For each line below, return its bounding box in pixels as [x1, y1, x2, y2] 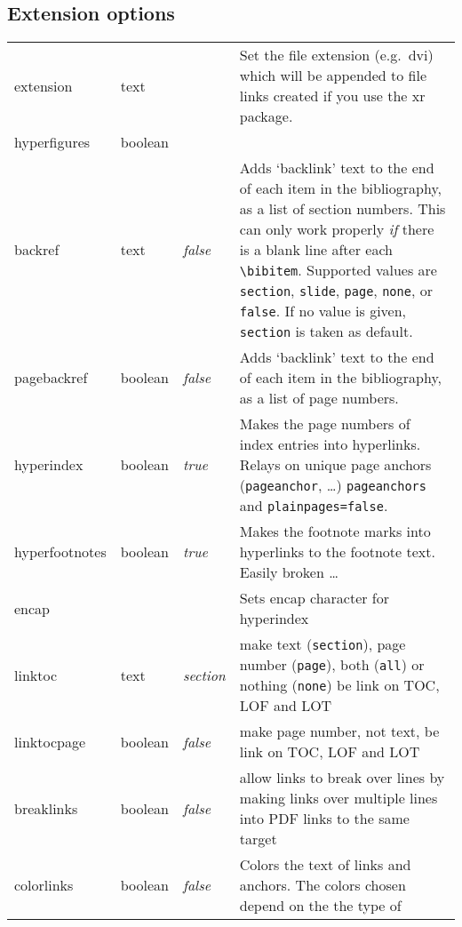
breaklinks [14, 797, 78, 819]
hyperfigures [14, 132, 91, 153]
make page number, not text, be [239, 721, 440, 742]
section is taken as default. [239, 321, 413, 342]
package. [239, 106, 293, 127]
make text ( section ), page [239, 634, 406, 655]
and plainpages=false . [239, 495, 388, 516]
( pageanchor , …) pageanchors [239, 475, 426, 496]
